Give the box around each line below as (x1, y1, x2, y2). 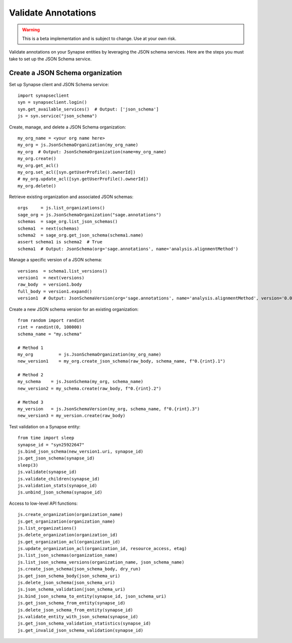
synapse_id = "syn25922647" (18, 442, 85, 447)
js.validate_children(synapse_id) (18, 476, 100, 481)
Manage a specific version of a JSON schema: (9, 257, 102, 263)
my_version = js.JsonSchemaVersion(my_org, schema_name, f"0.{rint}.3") (18, 406, 200, 412)
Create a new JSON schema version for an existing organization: (9, 306, 139, 312)
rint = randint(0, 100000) (18, 324, 82, 330)
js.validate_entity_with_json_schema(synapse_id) (18, 614, 139, 619)
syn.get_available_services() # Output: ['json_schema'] (18, 106, 159, 112)
